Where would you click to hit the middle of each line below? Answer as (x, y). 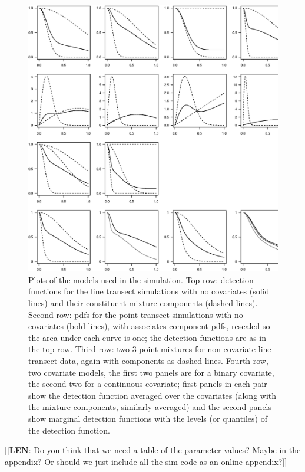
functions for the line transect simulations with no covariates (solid (149, 291)
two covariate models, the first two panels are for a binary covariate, (151, 372)
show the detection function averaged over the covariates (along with (152, 395)
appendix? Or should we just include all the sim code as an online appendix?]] (146, 461)
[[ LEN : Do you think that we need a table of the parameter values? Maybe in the (153, 450)
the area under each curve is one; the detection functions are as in (147, 337)
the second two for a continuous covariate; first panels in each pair (148, 384)
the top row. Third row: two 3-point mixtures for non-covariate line (150, 349)
